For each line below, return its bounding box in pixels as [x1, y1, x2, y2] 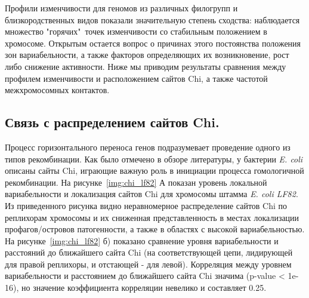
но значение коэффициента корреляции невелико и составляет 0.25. [21, 281, 267, 294]
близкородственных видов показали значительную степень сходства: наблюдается [5, 13, 300, 26]
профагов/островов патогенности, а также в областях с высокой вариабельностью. [5, 223, 305, 235]
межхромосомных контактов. [5, 84, 110, 96]
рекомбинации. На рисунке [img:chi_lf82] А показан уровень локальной [5, 176, 267, 188]
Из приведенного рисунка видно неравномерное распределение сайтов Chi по [5, 199, 288, 211]
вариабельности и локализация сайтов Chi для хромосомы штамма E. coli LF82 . [5, 188, 298, 200]
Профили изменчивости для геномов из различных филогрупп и [5, 2, 238, 14]
